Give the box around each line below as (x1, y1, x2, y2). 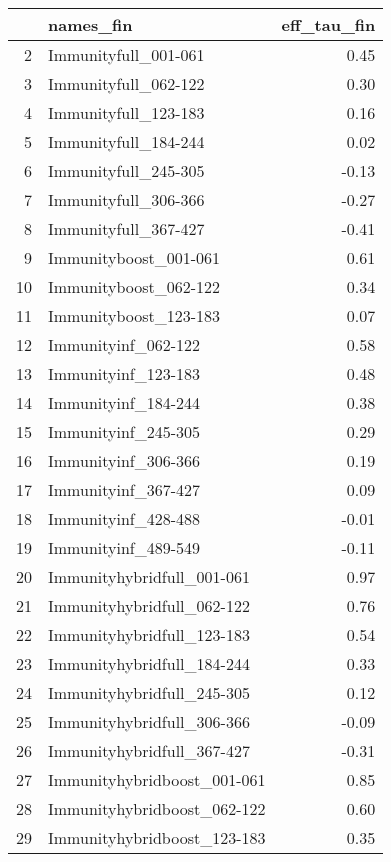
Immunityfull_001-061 (48, 43, 205, 66)
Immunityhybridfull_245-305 (48, 681, 250, 704)
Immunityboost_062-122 (48, 275, 221, 298)
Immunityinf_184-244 (48, 391, 201, 414)
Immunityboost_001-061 (48, 246, 221, 269)
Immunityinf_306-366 (48, 449, 201, 472)
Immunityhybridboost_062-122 (48, 797, 266, 820)
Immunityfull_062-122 (48, 72, 205, 95)
